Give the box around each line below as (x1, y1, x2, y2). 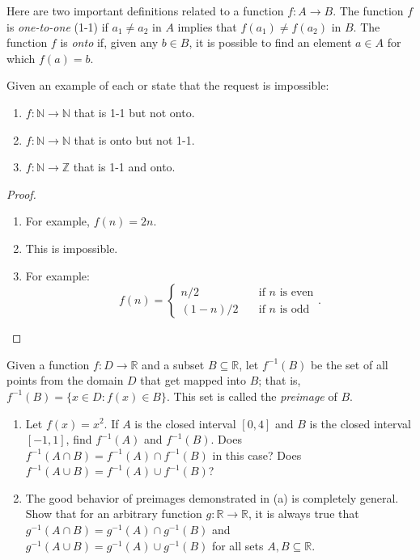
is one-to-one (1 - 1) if (6, 18, 108, 35)
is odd (279, 303, 310, 315)
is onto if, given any (60, 34, 159, 51)
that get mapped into (140, 372, 247, 389)
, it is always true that (248, 505, 359, 522)
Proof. (6, 185, 36, 202)
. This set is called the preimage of (166, 387, 337, 404)
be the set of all (310, 356, 388, 373)
